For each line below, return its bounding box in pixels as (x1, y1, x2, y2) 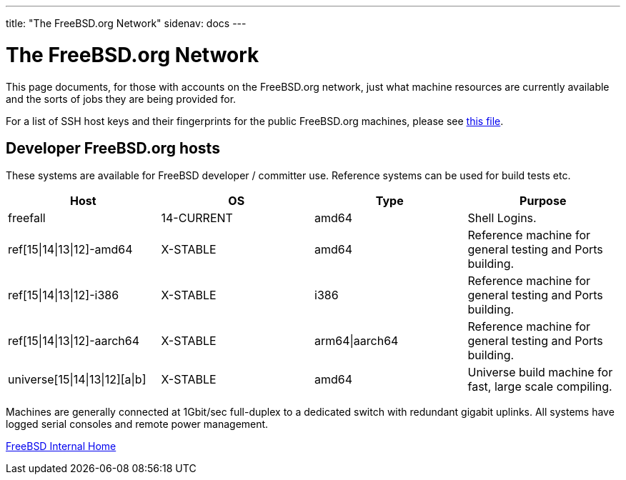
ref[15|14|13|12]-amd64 (8, 242, 133, 257)
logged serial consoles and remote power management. (6, 418, 269, 431)
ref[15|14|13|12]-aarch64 (8, 334, 140, 349)
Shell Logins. (467, 211, 537, 226)
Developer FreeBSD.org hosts (6, 139, 220, 157)
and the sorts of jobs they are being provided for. (6, 92, 237, 105)
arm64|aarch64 (314, 334, 399, 349)
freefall (8, 211, 46, 226)
